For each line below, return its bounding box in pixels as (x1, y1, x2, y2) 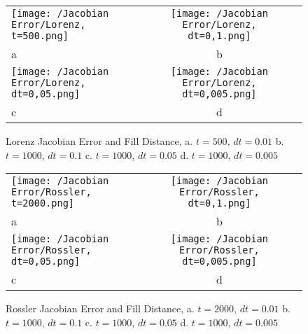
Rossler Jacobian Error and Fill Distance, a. (6, 301, 195, 316)
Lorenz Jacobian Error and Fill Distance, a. (6, 134, 193, 148)
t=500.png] (11, 30, 69, 42)
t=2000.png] (11, 197, 75, 209)
